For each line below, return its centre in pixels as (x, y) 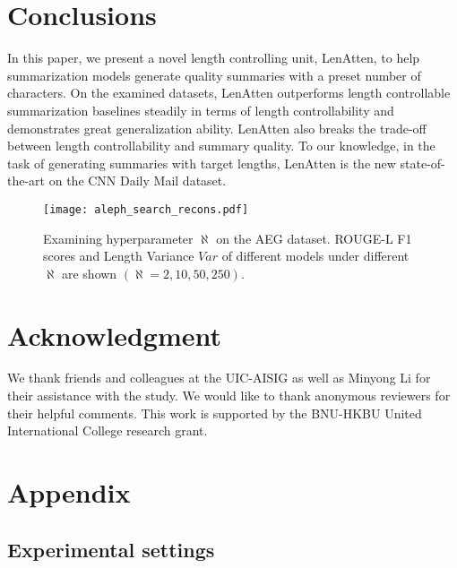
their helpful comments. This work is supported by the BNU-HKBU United (215, 413)
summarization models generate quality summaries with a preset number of (214, 75)
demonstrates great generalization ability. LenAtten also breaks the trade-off (217, 128)
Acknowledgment (114, 335)
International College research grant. (108, 430)
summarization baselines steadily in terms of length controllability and (201, 110)
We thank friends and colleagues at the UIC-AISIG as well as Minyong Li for (219, 378)
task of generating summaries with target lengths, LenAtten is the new (202, 163)
